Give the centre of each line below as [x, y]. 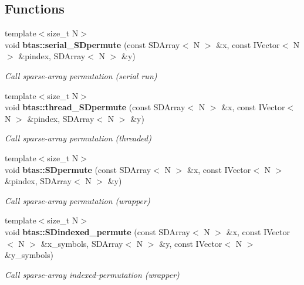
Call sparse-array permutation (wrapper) [77, 200]
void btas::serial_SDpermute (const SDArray [92, 44]
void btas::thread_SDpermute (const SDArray [95, 107]
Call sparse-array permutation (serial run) [81, 75]
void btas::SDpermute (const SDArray [78, 169]
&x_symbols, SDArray [82, 243]
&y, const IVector [191, 243]
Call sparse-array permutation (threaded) [78, 138]
